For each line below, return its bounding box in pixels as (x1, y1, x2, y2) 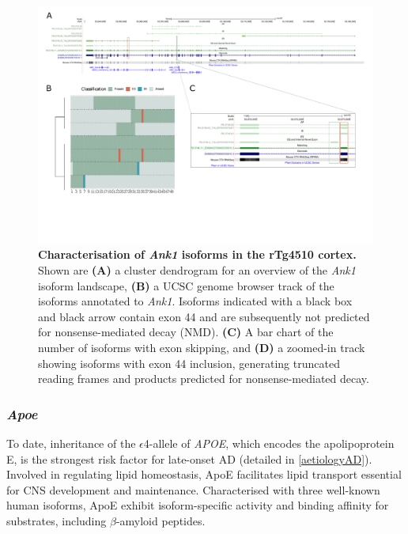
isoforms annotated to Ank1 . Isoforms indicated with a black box (38, 293, 353, 309)
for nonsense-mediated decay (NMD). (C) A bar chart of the (38, 324, 334, 340)
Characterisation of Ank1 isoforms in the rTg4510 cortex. (38, 246, 357, 263)
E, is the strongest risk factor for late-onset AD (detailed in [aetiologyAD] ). (6, 450, 372, 467)
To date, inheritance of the (6, 434, 136, 451)
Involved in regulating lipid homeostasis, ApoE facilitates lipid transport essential (6, 466, 402, 483)
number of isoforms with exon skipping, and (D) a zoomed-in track (38, 339, 365, 355)
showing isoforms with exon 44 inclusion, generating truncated (38, 354, 340, 371)
